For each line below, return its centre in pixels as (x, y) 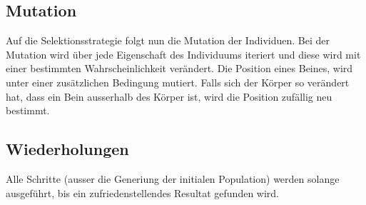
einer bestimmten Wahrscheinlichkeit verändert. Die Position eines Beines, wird (179, 68)
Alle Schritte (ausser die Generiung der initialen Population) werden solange (173, 178)
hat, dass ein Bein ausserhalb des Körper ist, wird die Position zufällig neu (169, 96)
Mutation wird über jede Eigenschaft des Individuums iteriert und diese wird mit (183, 54)
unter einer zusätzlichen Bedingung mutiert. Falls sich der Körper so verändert (178, 82)
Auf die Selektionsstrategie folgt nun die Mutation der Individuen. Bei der (168, 40)
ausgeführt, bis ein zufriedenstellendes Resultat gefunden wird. (143, 192)
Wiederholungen (67, 149)
